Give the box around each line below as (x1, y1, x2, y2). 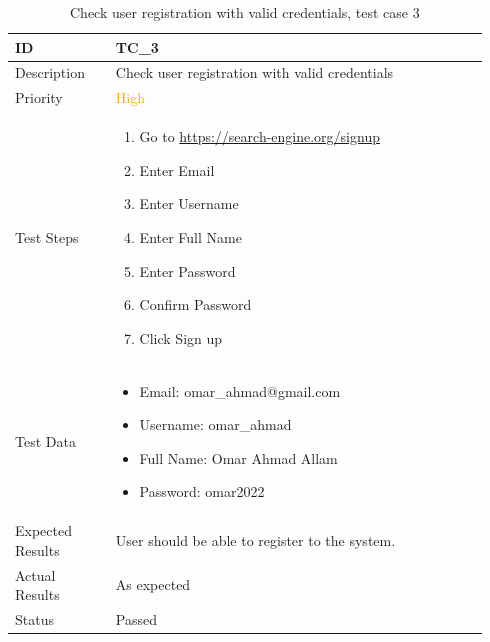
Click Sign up (139, 327, 223, 348)
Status (15, 609, 54, 630)
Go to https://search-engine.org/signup (139, 126, 380, 147)
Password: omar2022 (139, 481, 265, 502)
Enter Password (139, 260, 236, 281)
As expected (115, 574, 191, 595)
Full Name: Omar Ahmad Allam (139, 447, 338, 468)
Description (15, 62, 85, 83)
